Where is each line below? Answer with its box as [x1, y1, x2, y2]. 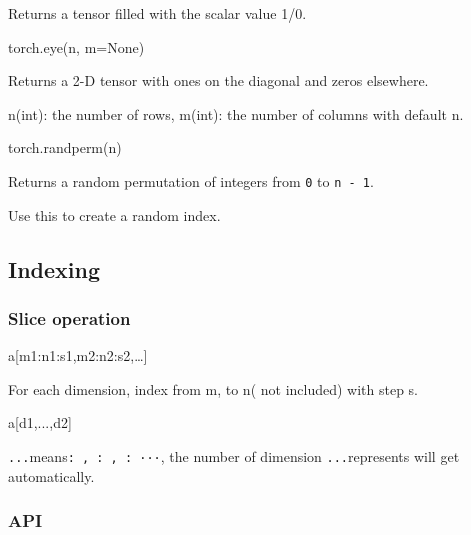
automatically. [8, 465, 95, 486]
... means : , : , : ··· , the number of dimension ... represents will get [8, 446, 460, 466]
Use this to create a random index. [8, 204, 221, 225]
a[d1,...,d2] [8, 412, 72, 433]
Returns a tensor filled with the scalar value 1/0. [8, 3, 307, 23]
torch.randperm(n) [8, 137, 122, 158]
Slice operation [8, 305, 131, 330]
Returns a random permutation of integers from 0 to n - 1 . [8, 170, 374, 191]
